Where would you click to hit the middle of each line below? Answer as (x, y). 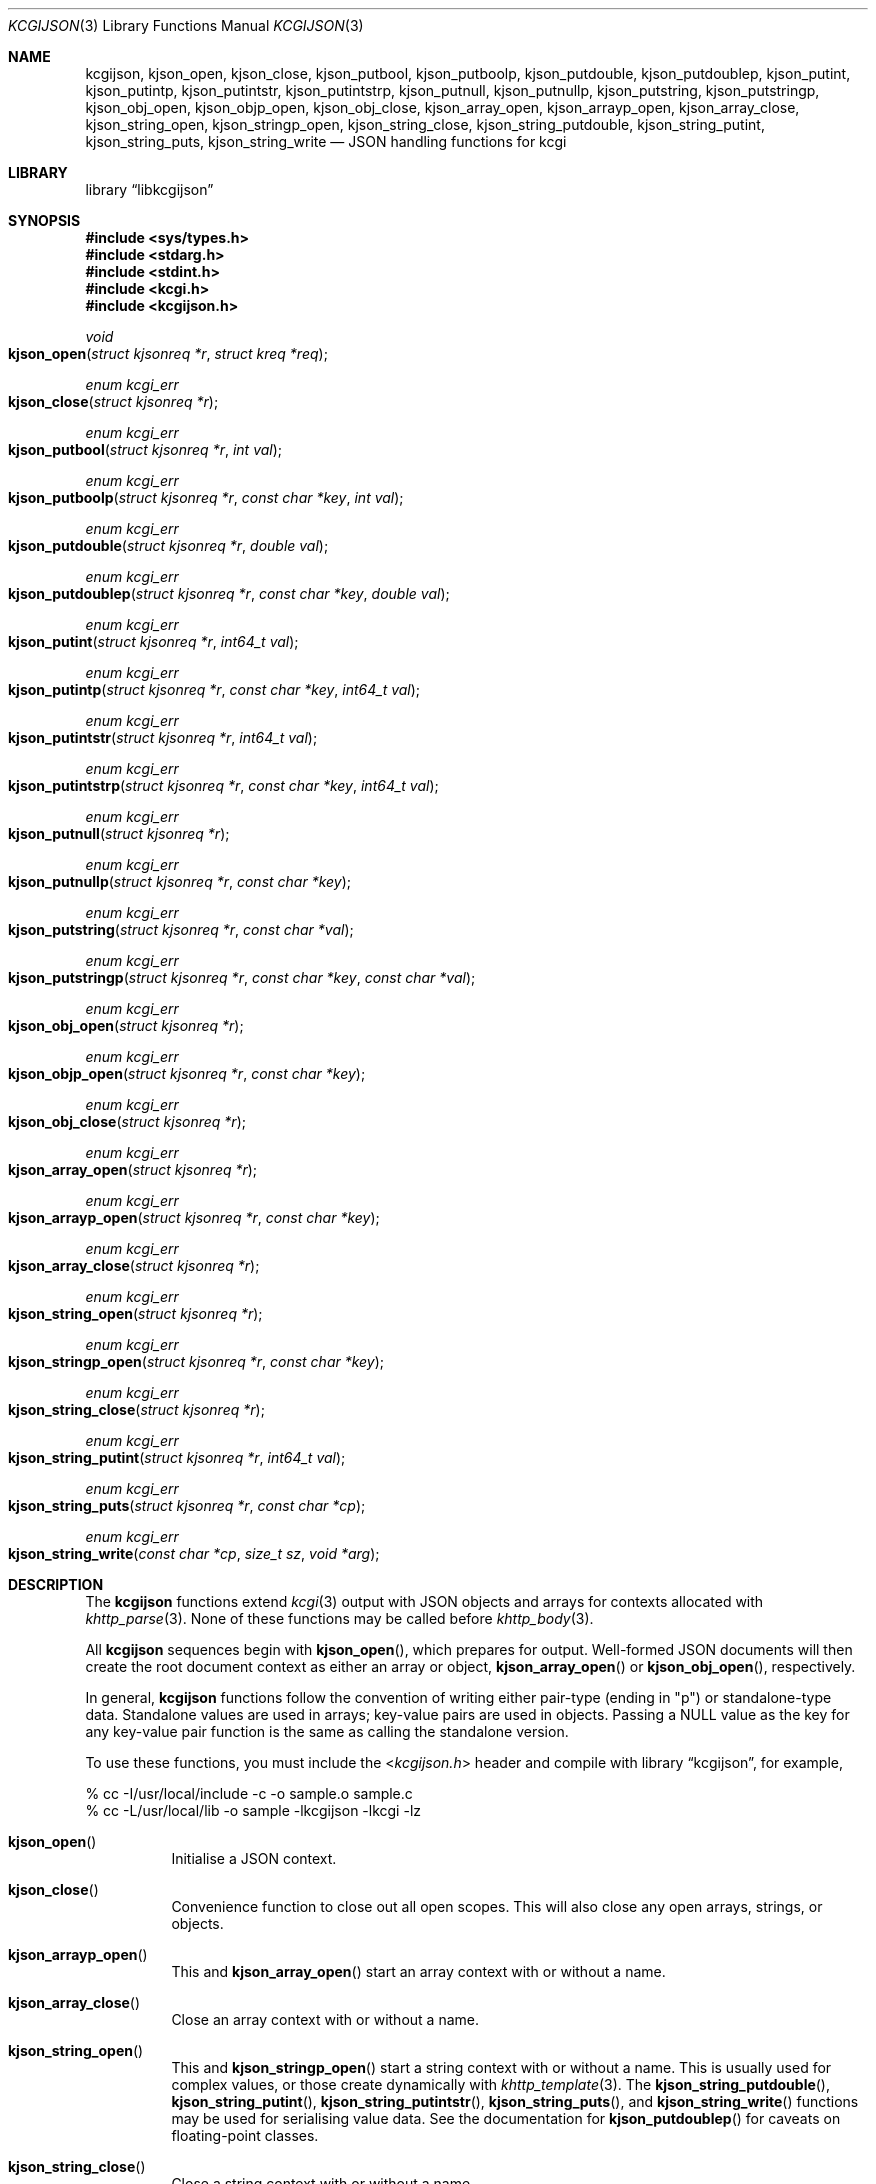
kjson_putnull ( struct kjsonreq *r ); (119, 833)
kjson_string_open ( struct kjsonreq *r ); (135, 1313)
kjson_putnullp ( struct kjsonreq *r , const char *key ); (180, 881)
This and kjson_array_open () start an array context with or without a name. (418, 1971)
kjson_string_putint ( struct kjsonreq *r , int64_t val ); (177, 1457)
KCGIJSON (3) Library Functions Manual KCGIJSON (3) (186, 25)
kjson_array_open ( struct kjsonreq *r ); (133, 1169)
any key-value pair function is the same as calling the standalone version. (327, 1731)
